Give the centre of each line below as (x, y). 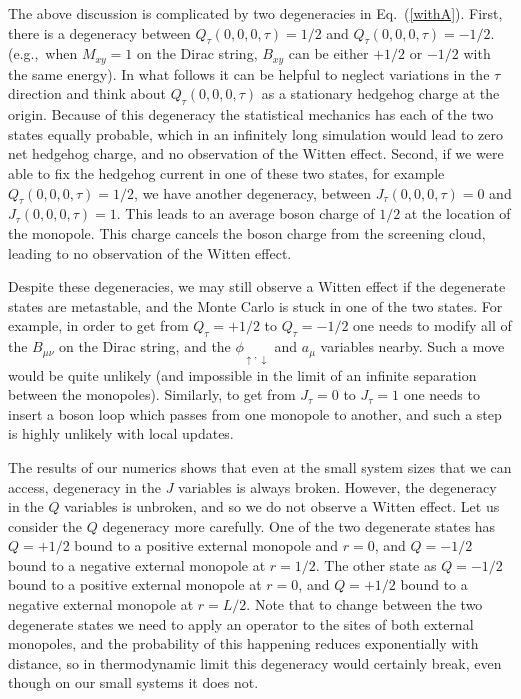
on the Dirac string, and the (144, 346)
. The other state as (376, 564)
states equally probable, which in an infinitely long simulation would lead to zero (256, 133)
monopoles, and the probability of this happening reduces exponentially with (243, 643)
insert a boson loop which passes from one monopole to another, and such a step (255, 413)
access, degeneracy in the (84, 486)
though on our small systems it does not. (133, 682)
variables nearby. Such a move (412, 346)
